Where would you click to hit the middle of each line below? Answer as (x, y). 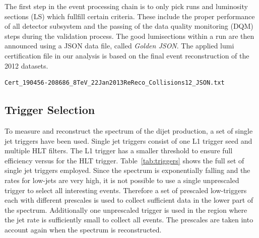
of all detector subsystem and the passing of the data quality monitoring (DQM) (129, 26)
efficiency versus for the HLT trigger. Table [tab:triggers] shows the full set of (124, 160)
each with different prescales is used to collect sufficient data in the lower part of (129, 200)
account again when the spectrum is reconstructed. (83, 229)
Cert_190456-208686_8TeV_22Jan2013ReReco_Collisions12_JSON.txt (115, 83)
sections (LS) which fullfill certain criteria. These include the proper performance (130, 16)
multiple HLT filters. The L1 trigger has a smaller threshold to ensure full (119, 151)
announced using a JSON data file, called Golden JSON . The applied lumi (119, 46)
